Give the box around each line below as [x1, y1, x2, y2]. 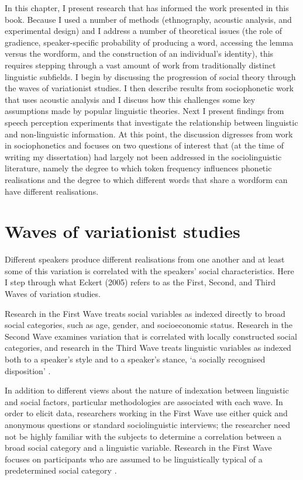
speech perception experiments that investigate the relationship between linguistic [5, 116, 298, 128]
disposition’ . [5, 364, 51, 377]
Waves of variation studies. [5, 288, 101, 299]
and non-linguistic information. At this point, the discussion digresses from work [5, 127, 293, 140]
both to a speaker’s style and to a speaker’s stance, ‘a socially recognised [5, 353, 266, 365]
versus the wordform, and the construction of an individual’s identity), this [5, 47, 274, 60]
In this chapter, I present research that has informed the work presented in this [5, 2, 289, 13]
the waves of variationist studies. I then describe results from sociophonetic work [5, 82, 294, 94]
